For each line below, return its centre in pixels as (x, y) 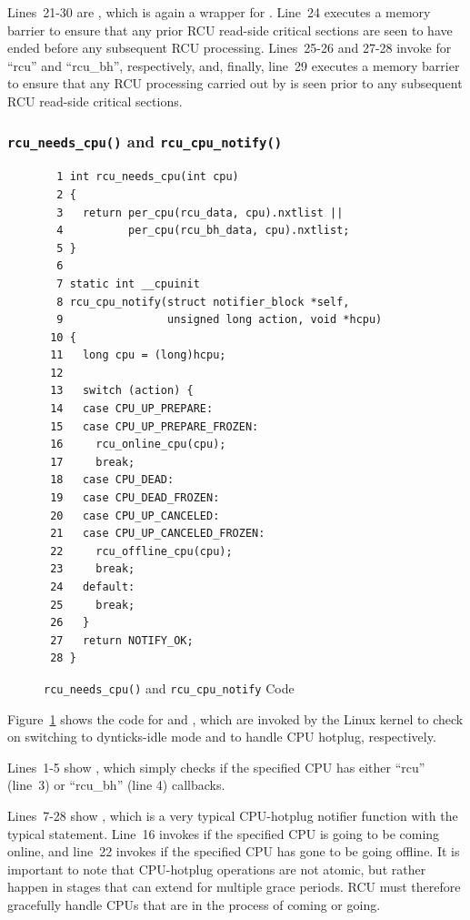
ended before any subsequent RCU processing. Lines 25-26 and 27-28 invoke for (230, 48)
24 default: (93, 587)
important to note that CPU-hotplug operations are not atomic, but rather (217, 869)
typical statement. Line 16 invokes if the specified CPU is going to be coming (224, 833)
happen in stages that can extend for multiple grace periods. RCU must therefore (234, 887)
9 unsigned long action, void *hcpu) (220, 320)
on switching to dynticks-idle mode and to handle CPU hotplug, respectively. (222, 737)
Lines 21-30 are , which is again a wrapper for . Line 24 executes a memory (219, 12)
